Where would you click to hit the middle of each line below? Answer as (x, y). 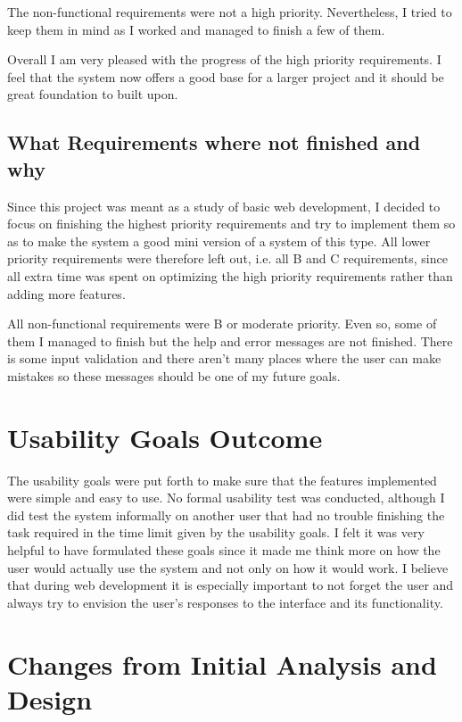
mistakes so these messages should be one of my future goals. (174, 375)
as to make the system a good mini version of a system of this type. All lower (219, 241)
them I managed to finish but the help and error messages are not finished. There (230, 340)
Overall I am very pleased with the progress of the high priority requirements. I (224, 59)
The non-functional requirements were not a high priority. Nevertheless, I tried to (230, 12)
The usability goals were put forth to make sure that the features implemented (222, 480)
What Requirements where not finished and (214, 142)
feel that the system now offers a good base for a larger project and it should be (226, 76)
